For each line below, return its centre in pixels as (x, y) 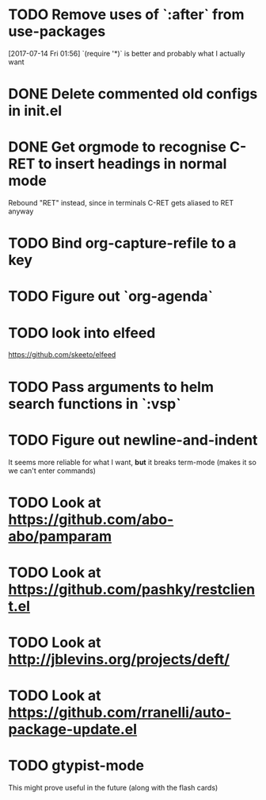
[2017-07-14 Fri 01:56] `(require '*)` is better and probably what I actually (127, 53)
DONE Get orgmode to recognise (118, 147)
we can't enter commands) (52, 471)
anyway (21, 211)
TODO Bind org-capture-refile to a (122, 243)
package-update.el (72, 730)
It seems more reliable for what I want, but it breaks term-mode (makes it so (133, 462)
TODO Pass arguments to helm (111, 387)
